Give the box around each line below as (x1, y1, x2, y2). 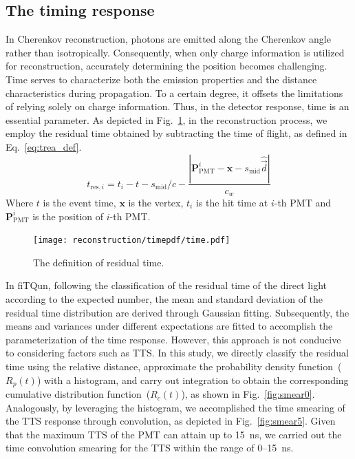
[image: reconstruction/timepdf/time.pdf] (33, 235, 230, 246)
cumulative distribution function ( (6, 387, 151, 401)
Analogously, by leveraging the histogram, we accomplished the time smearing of (6, 400, 345, 414)
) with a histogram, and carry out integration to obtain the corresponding (36, 372, 349, 387)
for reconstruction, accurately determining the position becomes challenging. (6, 58, 327, 73)
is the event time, (43, 195, 116, 210)
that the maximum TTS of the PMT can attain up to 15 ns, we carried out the (6, 427, 342, 441)
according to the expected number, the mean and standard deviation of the (6, 292, 323, 306)
